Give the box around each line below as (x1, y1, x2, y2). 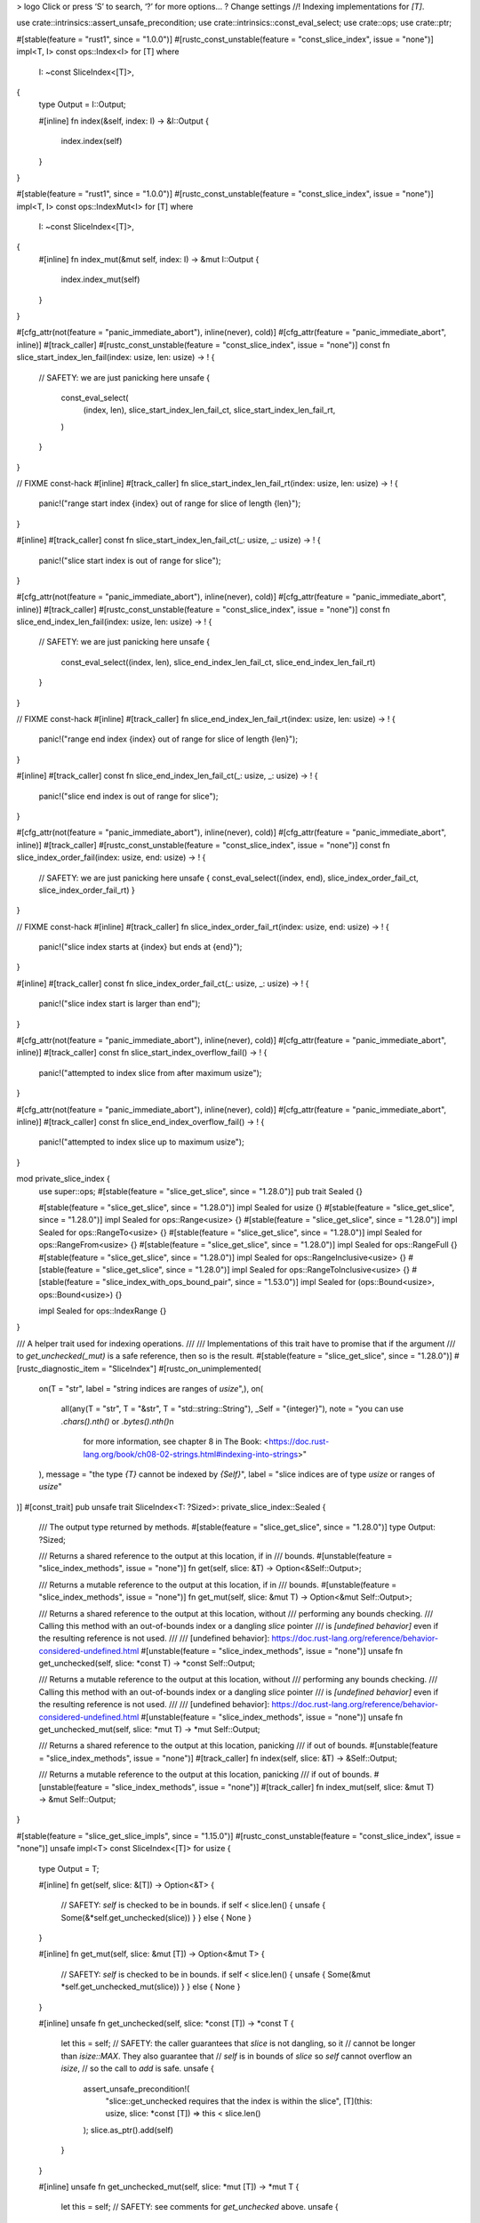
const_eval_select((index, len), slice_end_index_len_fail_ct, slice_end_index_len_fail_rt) (60, 656, 376, 667)
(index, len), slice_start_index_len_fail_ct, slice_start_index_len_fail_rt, (83, 405, 336, 415)
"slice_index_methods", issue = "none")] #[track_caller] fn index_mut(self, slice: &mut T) (111, 1781, 435, 1792)
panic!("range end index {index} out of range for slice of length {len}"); (38, 734, 298, 744)
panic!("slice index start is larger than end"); (38, 999, 201, 1009)
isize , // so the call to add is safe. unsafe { (60, 2063, 215, 2074)
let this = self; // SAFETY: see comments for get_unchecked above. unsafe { (60, 2202, 339, 2212)
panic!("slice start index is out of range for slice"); (38, 555, 221, 566)
